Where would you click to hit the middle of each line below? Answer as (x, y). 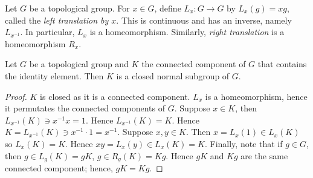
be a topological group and (79, 64)
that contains (282, 64)
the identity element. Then (54, 75)
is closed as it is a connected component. (115, 96)
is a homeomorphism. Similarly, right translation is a (187, 32)
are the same (264, 155)
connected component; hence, (59, 167)
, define (168, 8)
